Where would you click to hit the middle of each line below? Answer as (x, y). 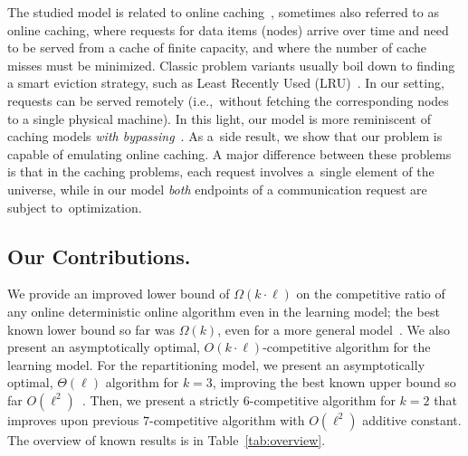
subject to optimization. (75, 207)
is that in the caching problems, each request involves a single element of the (221, 171)
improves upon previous (73, 419)
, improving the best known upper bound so (334, 382)
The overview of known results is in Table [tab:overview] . (167, 439)
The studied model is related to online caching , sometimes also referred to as (223, 12)
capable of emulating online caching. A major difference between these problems (229, 153)
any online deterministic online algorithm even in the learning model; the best (224, 311)
